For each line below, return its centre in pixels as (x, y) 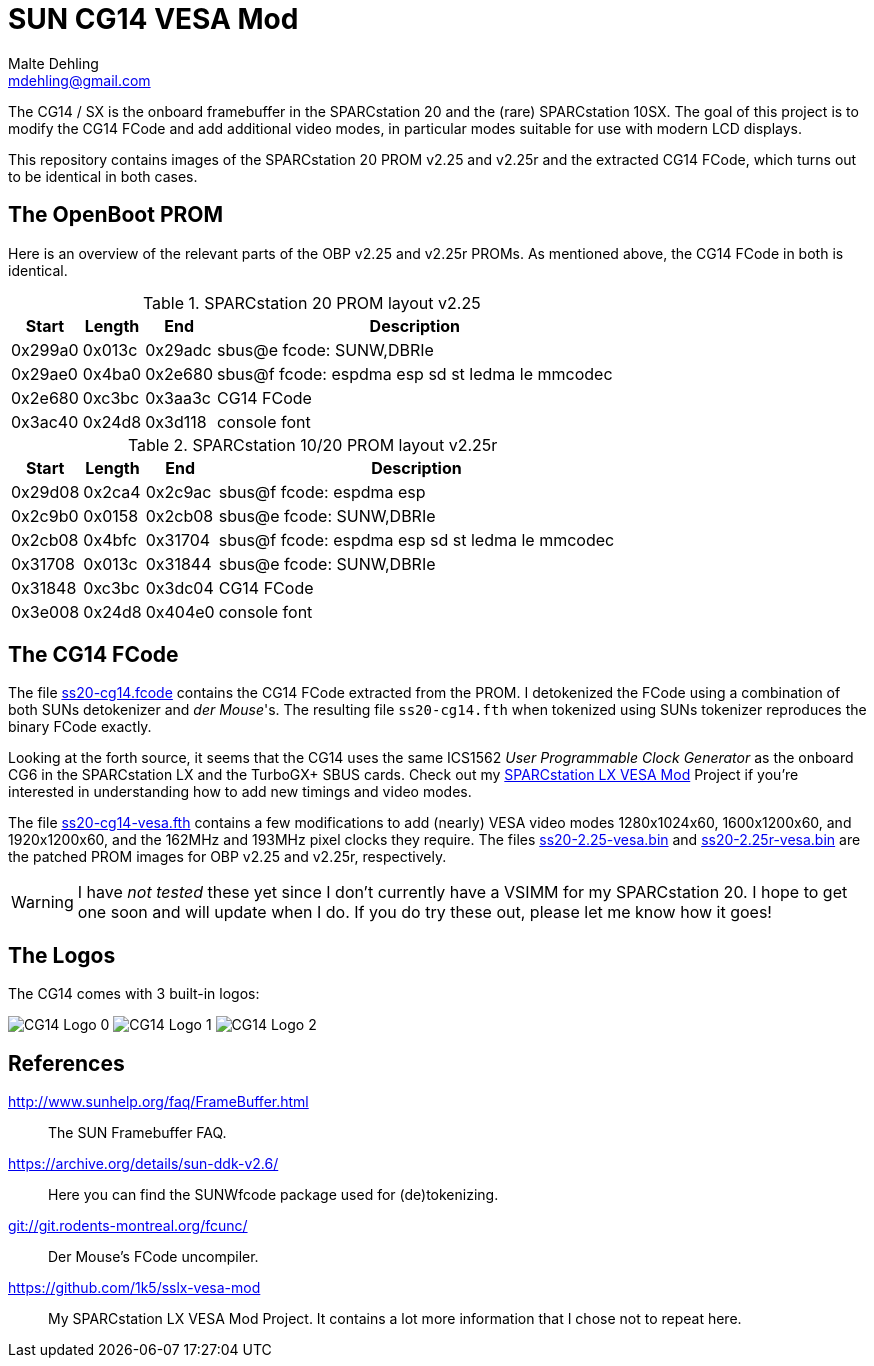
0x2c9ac (178, 491)
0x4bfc (110, 539)
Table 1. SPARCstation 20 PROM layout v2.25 (311, 302)
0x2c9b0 (45, 515)
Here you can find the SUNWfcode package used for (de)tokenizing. (273, 1195)
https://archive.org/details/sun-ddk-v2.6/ (143, 1164)
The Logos (62, 955)
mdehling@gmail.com (79, 80)
